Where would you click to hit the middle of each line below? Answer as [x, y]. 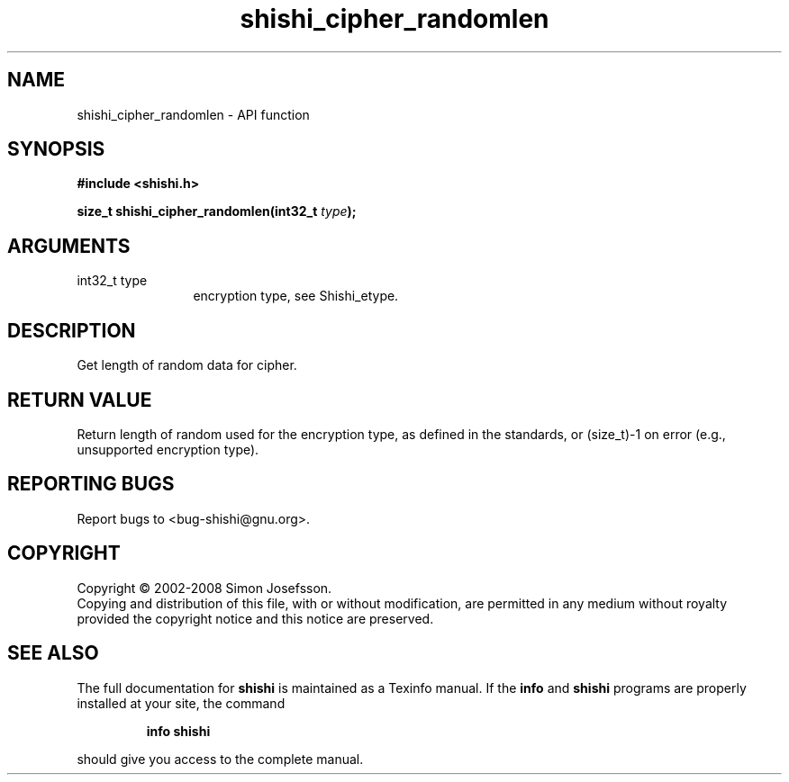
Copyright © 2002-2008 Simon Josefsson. [204, 588]
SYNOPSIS [56, 149]
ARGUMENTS [69, 246]
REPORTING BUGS [91, 484]
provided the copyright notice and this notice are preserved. [255, 618]
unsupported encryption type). [168, 449]
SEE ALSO [53, 653]
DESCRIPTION [72, 330]
